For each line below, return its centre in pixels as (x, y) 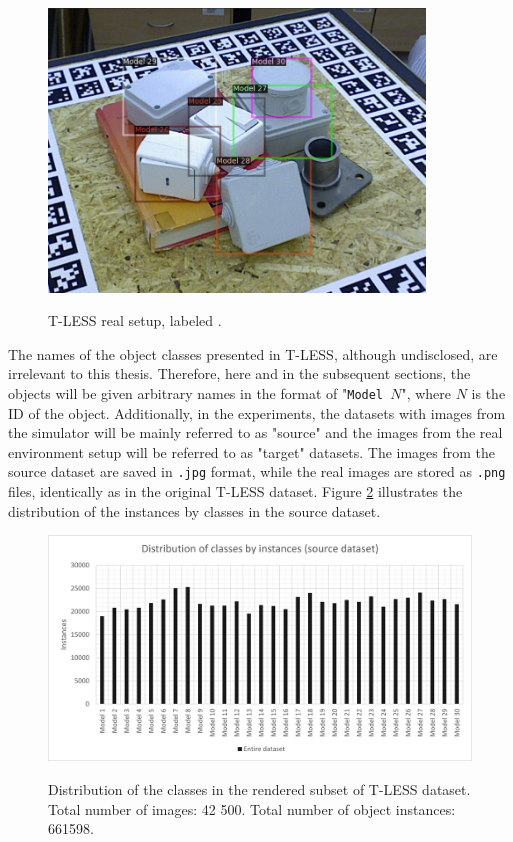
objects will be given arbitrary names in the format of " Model (196, 393)
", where (426, 393)
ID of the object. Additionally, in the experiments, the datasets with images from (257, 412)
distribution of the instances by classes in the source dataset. (194, 510)
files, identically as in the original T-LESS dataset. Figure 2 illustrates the (235, 491)
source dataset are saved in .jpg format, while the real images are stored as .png (257, 471)
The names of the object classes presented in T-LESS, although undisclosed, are (253, 353)
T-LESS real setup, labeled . (135, 320)
